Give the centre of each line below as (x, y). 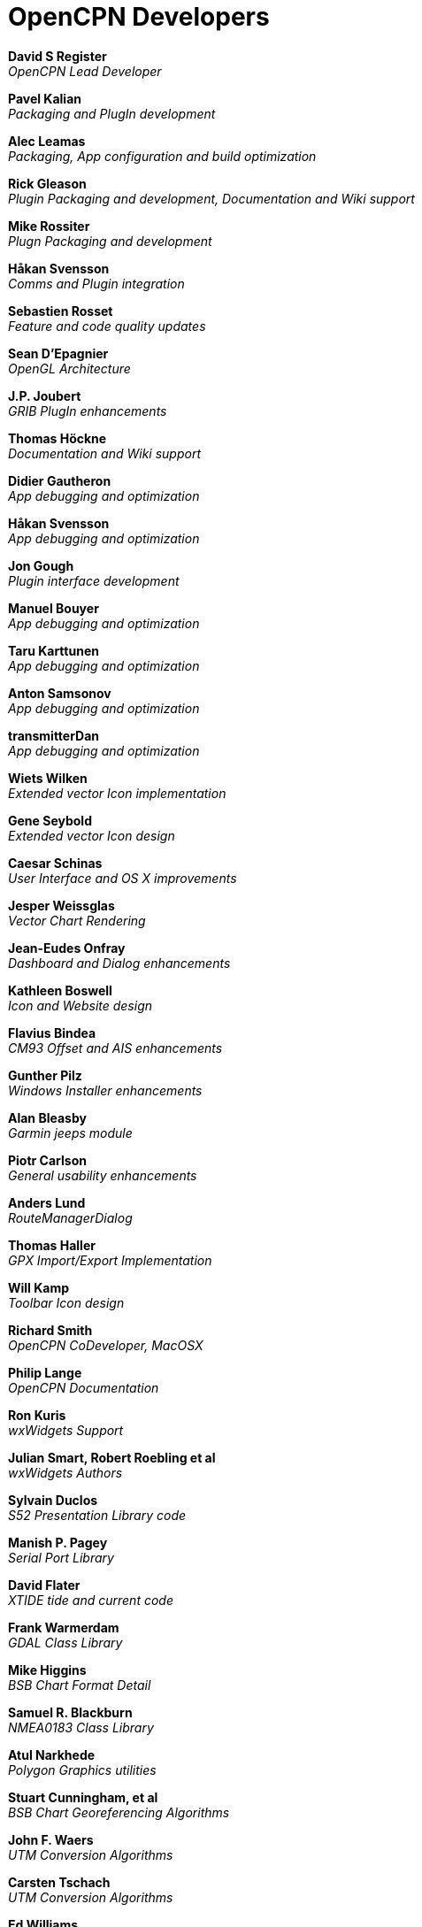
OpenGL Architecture (69, 368)
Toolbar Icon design (66, 1302)
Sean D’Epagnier (58, 353)
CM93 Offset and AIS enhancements (115, 1048)
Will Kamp (39, 1287)
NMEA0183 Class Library (81, 1727)
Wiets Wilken (48, 778)
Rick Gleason (47, 183)
